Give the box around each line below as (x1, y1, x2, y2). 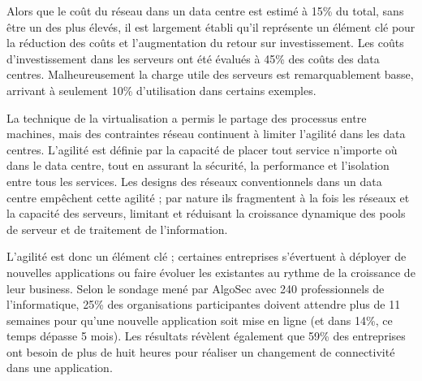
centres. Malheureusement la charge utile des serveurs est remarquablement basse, (6, 66, 414, 83)
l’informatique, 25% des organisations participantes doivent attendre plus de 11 (6, 296, 401, 313)
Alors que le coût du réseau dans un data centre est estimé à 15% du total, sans (6, 2, 404, 19)
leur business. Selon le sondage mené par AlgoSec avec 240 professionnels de (6, 279, 385, 297)
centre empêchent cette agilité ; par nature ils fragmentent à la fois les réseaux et (6, 188, 410, 206)
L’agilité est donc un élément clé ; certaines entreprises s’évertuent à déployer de (6, 248, 407, 265)
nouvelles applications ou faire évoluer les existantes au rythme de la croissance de (6, 263, 416, 280)
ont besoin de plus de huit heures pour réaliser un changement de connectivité (6, 343, 395, 360)
